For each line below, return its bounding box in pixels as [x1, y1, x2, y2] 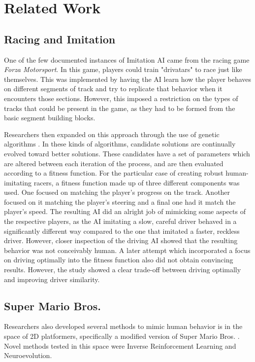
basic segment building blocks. [4, 112, 96, 123]
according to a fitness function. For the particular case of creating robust [4, 168, 223, 178]
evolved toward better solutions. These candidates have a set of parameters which [4, 148, 250, 158]
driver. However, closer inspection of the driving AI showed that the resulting [4, 235, 238, 246]
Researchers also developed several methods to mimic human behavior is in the [4, 321, 243, 331]
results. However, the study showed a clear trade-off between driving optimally [4, 264, 241, 275]
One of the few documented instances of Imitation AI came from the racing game [4, 54, 250, 65]
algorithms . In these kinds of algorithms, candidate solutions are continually [4, 139, 236, 149]
